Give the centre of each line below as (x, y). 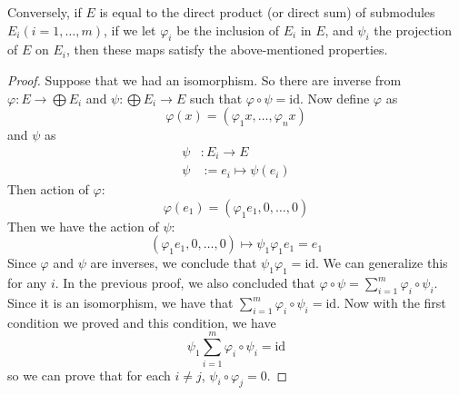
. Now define (334, 98)
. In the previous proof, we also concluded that (185, 283)
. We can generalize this (382, 263)
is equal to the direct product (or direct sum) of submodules (267, 12)
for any (27, 283)
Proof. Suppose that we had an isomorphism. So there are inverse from (205, 79)
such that (216, 98)
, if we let (130, 30)
